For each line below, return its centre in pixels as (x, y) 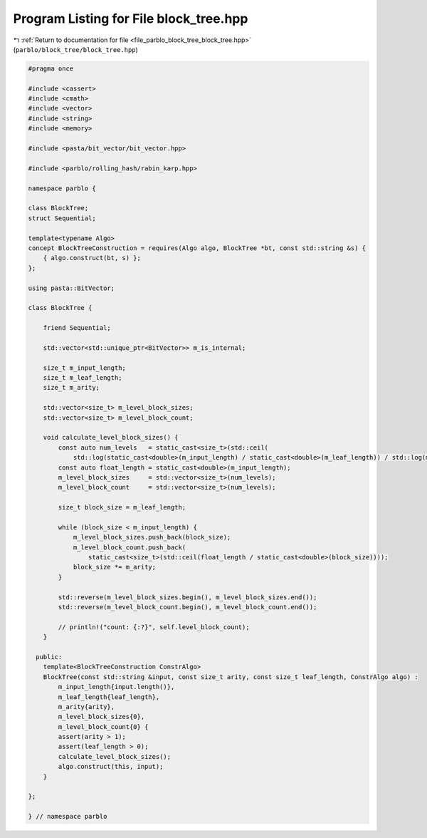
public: (49, 657)
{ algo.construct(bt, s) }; (92, 258)
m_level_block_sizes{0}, (101, 717)
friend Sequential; (77, 328)
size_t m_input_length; (84, 368)
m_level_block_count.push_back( (130, 547)
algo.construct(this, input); (111, 767)
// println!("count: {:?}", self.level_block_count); (154, 627)
